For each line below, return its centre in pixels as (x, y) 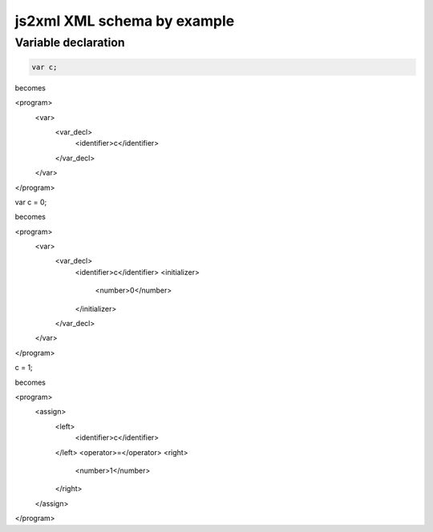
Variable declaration (70, 42)
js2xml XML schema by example (125, 21)
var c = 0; (31, 202)
